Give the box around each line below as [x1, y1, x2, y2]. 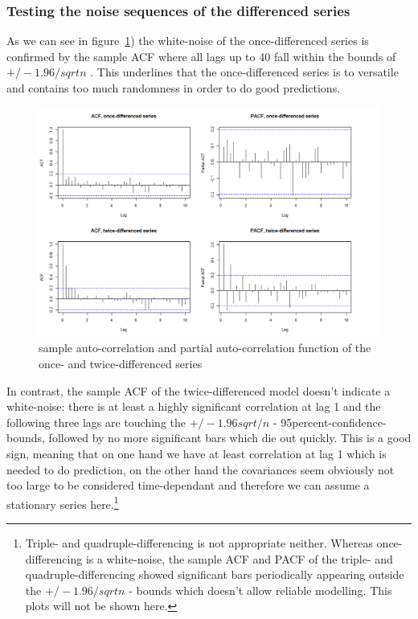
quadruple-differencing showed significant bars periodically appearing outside [25, 566, 404, 583]
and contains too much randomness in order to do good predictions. [6, 80, 341, 96]
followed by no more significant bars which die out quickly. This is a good [48, 429, 412, 446]
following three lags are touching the [6, 413, 186, 430]
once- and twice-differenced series [39, 355, 203, 372]
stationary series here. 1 [6, 493, 119, 512]
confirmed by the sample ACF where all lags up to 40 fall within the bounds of [6, 47, 396, 64]
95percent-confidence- [281, 413, 387, 430]
